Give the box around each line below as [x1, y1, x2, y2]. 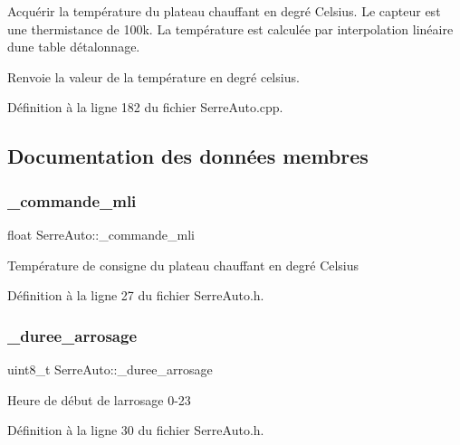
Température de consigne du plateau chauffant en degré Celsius [7, 255, 359, 274]
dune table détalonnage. [7, 37, 140, 56]
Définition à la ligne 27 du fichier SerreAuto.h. [7, 286, 264, 305]
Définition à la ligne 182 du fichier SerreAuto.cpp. [7, 98, 283, 117]
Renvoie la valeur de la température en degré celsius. [7, 67, 300, 86]
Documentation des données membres [7, 142, 369, 170]
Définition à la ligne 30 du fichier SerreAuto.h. [7, 421, 264, 440]
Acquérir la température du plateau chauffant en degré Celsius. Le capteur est [7, 2, 441, 20]
